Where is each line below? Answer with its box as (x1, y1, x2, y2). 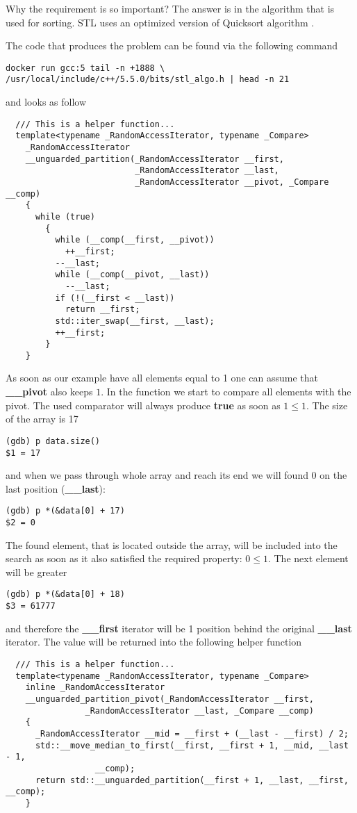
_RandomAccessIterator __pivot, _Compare (135, 176, 329, 187)
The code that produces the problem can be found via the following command (6, 38, 338, 53)
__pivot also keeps (6, 384, 93, 399)
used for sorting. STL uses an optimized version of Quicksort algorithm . (6, 15, 315, 29)
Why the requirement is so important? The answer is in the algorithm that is (6, 1, 335, 15)
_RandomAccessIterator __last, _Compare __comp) (85, 705, 314, 716)
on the (319, 468, 347, 482)
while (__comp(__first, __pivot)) (55, 235, 215, 245)
